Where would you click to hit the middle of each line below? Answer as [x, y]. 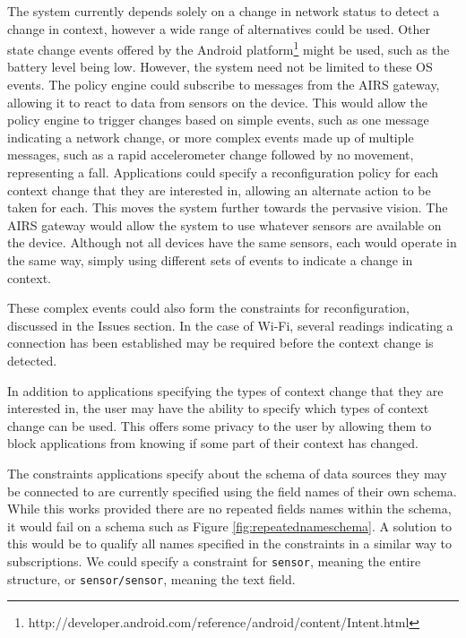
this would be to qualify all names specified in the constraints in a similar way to [229, 543]
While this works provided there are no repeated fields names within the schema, [229, 509]
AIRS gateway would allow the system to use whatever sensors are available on [224, 224]
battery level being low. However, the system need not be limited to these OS [220, 67]
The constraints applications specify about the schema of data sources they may [227, 473]
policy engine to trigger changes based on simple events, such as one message [218, 120]
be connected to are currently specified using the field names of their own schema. [232, 491]
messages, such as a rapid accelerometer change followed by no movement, [211, 155]
